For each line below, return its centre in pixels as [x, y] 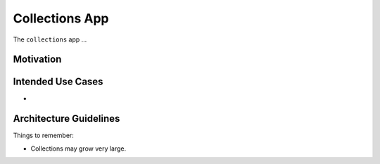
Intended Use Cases [58, 82]
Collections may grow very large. [78, 149]
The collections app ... [50, 39]
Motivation [37, 59]
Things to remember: [43, 135]
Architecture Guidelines [66, 119]
